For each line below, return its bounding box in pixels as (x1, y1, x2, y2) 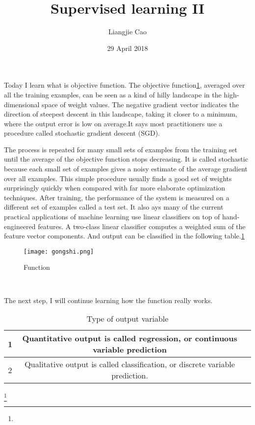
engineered (4, 221, 36, 231)
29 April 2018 (107, 43, 148, 53)
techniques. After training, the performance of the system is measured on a (4, 192, 229, 202)
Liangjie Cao (108, 26, 147, 37)
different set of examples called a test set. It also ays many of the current (4, 202, 224, 212)
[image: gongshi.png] (24, 248, 94, 255)
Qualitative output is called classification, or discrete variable (25, 358, 235, 370)
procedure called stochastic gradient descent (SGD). (4, 128, 160, 138)
